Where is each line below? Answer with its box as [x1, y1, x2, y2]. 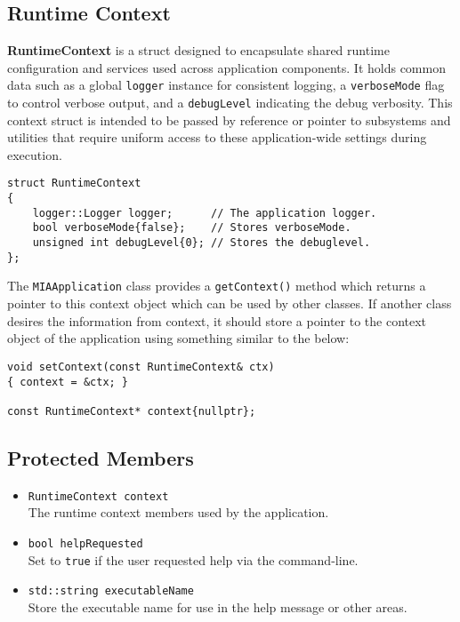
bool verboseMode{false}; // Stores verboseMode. [32, 221, 351, 235]
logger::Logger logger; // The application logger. [32, 206, 377, 219]
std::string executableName [28, 585, 194, 598]
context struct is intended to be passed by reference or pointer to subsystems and [7, 110, 451, 129]
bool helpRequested [28, 537, 143, 550]
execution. [7, 145, 62, 163]
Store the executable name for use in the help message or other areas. [28, 597, 408, 616]
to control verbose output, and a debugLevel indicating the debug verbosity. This [7, 93, 453, 112]
